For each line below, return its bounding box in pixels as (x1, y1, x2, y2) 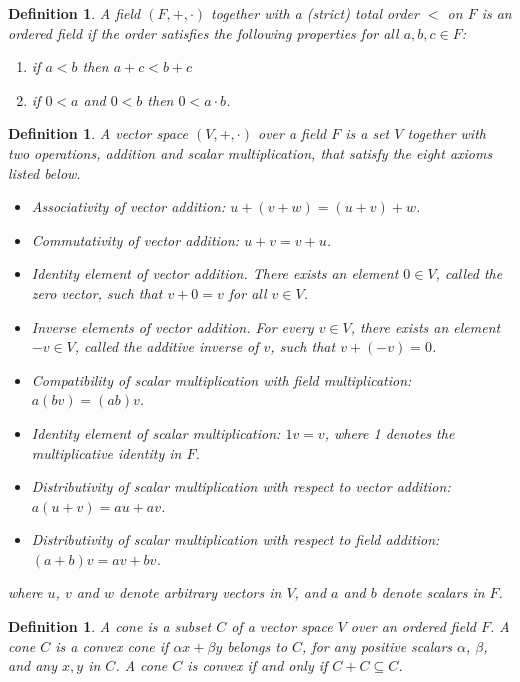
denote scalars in (381, 582, 485, 603)
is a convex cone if (55, 635, 169, 656)
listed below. (8, 162, 81, 183)
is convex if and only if (187, 655, 328, 676)
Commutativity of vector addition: (31, 229, 240, 250)
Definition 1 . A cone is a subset (8, 616, 212, 637)
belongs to (227, 635, 288, 656)
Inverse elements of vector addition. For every (31, 316, 314, 337)
